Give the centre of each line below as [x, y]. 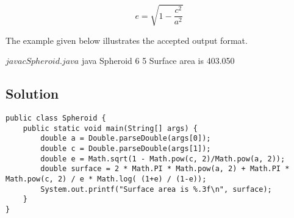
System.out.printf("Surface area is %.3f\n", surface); [156, 189]
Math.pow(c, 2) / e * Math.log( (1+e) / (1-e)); [106, 179]
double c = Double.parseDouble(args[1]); [126, 148]
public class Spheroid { [56, 118]
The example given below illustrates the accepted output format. [127, 40]
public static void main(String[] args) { [110, 128]
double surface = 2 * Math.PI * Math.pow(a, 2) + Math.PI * [165, 169]
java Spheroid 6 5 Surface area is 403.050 [158, 61]
